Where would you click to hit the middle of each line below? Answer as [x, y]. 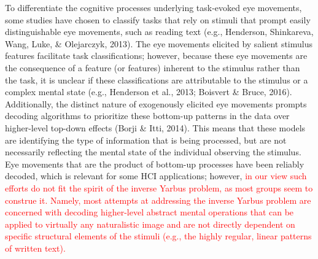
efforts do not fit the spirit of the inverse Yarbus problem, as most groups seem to [159, 187]
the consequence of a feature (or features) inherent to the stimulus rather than [153, 67]
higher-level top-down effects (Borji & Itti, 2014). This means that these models [155, 127]
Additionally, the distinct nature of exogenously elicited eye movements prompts [156, 103]
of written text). [35, 248]
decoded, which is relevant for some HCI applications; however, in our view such [156, 176]
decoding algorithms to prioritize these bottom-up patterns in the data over [147, 116]
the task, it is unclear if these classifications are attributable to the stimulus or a [157, 79]
